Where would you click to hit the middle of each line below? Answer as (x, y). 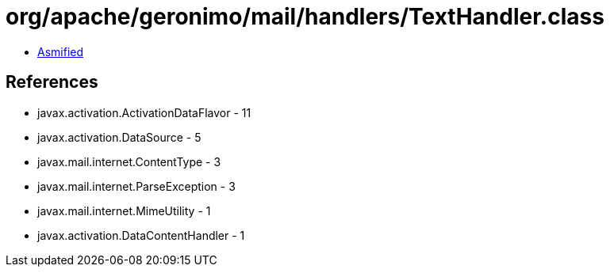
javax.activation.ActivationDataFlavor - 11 (144, 112)
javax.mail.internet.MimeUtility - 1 (124, 210)
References (52, 82)
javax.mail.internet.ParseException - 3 (136, 186)
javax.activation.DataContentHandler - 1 (141, 235)
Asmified (61, 51)
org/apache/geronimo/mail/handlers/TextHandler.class (305, 17)
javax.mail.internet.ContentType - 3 (129, 161)
